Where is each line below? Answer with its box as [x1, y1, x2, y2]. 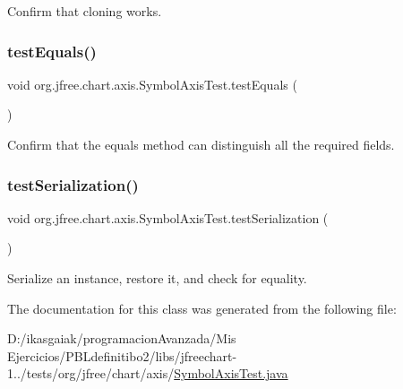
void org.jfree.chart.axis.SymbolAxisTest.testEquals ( [7, 74, 297, 93]
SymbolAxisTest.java [174, 364, 288, 383]
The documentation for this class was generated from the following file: [7, 298, 397, 317]
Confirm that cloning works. [7, 2, 162, 20]
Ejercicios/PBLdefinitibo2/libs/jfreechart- [7, 346, 237, 365]
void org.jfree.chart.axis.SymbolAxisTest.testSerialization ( [7, 208, 329, 227]
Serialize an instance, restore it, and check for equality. [7, 269, 307, 287]
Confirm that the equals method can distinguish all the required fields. [7, 135, 395, 153]
